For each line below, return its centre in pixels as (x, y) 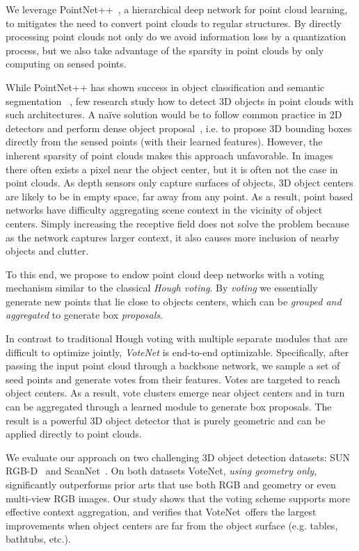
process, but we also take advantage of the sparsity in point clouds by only (165, 50)
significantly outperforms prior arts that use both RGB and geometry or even (171, 484)
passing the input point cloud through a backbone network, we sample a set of (173, 366)
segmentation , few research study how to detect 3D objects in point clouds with (179, 101)
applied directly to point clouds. (74, 434)
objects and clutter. (47, 251)
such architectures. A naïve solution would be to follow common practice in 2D (174, 114)
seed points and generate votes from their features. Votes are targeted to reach (173, 379)
